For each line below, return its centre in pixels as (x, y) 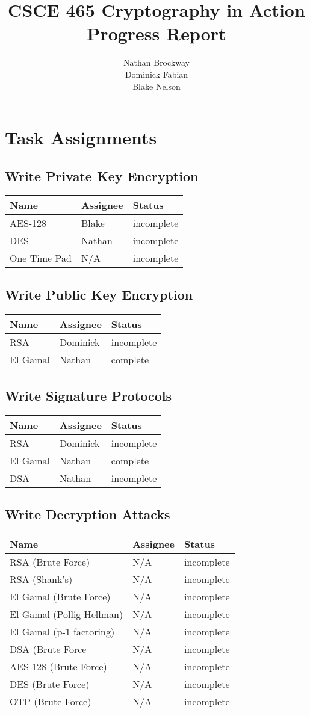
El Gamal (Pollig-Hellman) (67, 614)
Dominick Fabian (157, 74)
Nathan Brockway (157, 62)
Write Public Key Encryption (99, 294)
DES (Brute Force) (50, 684)
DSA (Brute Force (48, 649)
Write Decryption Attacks (88, 514)
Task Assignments (81, 137)
